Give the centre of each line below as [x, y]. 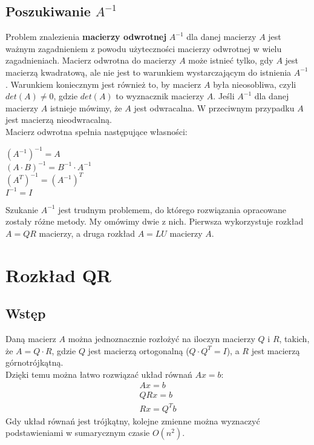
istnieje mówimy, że [86, 107]
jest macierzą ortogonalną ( [139, 350]
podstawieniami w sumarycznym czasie [78, 433]
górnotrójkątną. [34, 362]
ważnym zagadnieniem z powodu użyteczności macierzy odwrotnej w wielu [144, 48]
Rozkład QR [59, 275]
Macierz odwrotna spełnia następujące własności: [96, 131]
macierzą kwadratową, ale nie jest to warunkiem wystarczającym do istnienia [149, 72]
